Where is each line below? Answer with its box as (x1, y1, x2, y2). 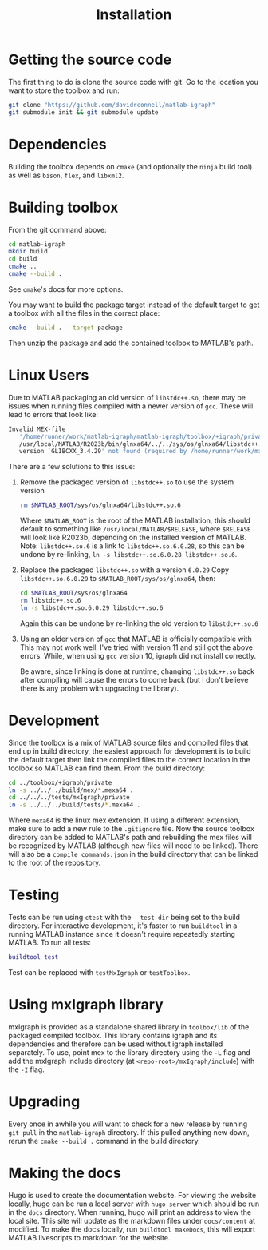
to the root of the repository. (8, 858, 101, 868)
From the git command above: (8, 225, 107, 234)
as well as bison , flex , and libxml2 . (8, 170, 124, 180)
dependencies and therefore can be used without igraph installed (8, 1039, 223, 1049)
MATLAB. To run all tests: (8, 937, 92, 948)
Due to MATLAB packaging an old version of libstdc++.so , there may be (8, 392, 246, 402)
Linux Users (8, 366, 89, 384)
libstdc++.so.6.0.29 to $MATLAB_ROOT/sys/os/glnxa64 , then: (19, 574, 216, 583)
